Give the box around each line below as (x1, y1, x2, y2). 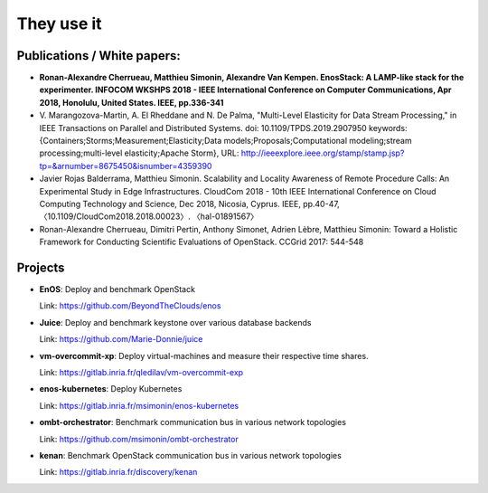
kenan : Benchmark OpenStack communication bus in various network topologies (39, 450, 343, 460)
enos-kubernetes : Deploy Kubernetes (39, 384, 183, 394)
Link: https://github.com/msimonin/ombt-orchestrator (39, 433, 239, 444)
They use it (16, 14, 103, 33)
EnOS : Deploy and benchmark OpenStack (39, 284, 196, 295)
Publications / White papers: (16, 48, 181, 63)
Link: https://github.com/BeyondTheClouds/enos (39, 300, 221, 311)
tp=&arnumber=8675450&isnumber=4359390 (39, 160, 212, 171)
